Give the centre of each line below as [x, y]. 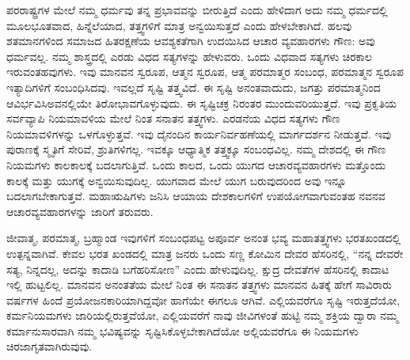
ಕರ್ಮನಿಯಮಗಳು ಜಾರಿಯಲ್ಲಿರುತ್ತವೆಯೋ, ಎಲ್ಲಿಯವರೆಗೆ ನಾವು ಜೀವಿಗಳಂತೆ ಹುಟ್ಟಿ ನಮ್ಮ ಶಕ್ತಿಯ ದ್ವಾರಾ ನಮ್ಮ [203, 315]
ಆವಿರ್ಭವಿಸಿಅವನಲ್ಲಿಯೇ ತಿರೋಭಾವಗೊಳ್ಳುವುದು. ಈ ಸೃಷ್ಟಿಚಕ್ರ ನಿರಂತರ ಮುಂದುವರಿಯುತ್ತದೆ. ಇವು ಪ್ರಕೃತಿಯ [202, 102]
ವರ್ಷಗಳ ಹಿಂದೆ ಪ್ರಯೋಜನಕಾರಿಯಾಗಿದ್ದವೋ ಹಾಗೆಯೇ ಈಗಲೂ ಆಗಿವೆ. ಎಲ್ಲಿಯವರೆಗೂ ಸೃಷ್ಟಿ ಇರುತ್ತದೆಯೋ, [203, 299]
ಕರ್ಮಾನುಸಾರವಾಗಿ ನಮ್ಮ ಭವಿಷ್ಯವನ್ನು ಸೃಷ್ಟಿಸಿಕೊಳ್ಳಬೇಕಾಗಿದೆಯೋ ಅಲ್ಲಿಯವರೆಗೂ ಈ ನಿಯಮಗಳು [182, 330]
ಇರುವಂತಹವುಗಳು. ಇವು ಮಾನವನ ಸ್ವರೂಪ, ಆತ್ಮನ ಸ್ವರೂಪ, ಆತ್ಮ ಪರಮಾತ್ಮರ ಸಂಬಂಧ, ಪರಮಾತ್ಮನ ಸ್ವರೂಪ [205, 72]
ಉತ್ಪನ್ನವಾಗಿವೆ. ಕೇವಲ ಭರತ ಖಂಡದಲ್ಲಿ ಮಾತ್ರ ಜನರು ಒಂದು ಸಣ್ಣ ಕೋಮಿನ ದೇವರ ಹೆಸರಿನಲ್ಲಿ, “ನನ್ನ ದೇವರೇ [205, 253]
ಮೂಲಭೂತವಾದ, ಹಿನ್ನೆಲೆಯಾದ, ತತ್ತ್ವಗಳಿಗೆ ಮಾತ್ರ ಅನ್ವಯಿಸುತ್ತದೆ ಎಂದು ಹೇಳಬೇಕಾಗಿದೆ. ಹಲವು [179, 25]
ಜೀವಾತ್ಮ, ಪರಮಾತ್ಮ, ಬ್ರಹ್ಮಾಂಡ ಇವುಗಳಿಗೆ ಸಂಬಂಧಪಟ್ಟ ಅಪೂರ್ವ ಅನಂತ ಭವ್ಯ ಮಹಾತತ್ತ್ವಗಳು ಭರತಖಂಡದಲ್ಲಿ [204, 238]
